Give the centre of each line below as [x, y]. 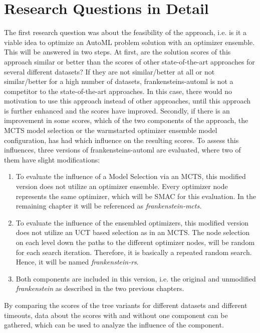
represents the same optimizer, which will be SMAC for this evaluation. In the [136, 196]
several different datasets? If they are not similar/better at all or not [109, 71]
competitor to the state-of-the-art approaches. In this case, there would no [118, 91]
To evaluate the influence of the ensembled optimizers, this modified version [132, 222]
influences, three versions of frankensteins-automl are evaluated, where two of [122, 150]
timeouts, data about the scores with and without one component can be [116, 315]
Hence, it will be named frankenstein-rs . [77, 262]
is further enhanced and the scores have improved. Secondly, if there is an [117, 110]
